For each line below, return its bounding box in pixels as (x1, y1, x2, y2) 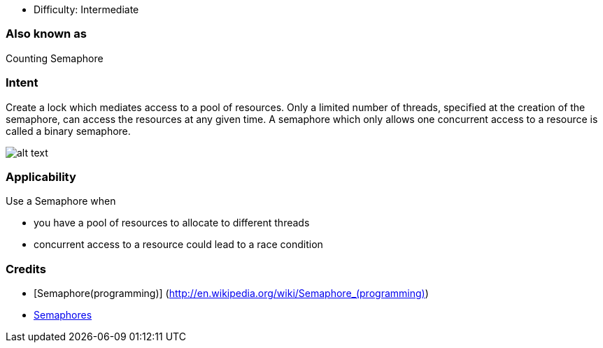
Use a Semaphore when (6, 195, 116, 208)
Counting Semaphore (6, 52, 104, 64)
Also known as (6, 27, 87, 41)
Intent (6, 75, 38, 90)
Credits (6, 261, 46, 276)
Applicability (6, 169, 76, 184)
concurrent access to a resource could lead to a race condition (34, 238, 323, 251)
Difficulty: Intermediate (34, 3, 139, 15)
